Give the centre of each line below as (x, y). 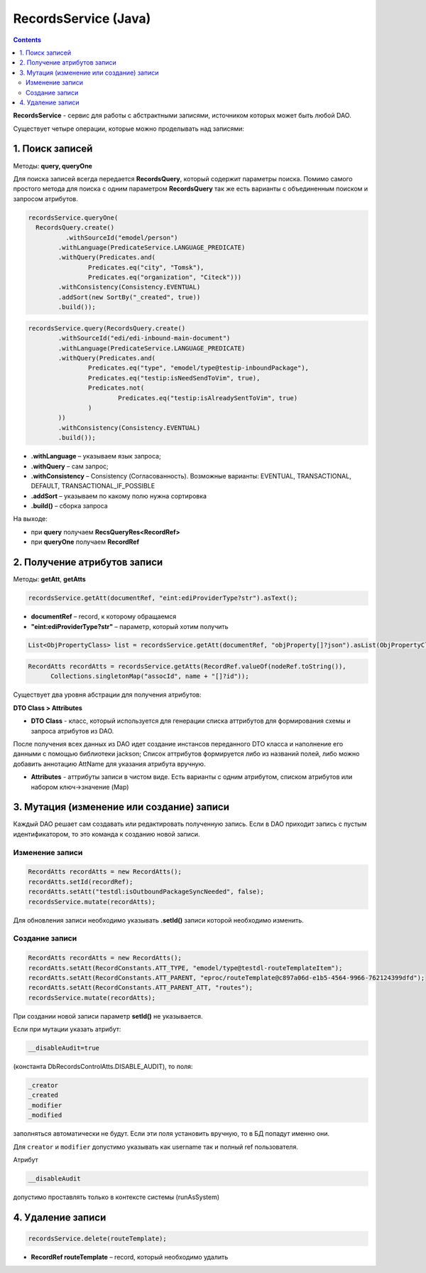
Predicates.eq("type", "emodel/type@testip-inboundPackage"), (198, 368)
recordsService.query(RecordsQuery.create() (107, 328)
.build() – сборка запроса (69, 506)
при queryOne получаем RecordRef (85, 542)
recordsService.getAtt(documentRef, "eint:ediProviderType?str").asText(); (163, 598)
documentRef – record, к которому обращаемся (104, 617)
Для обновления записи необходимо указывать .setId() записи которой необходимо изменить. (159, 920)
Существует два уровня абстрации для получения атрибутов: (107, 695)
